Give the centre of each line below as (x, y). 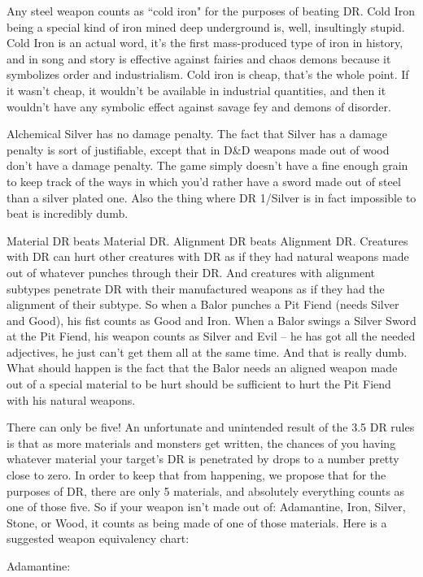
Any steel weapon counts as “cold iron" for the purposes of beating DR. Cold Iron (211, 11)
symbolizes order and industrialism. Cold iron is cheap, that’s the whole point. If (208, 74)
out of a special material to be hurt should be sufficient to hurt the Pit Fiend (199, 384)
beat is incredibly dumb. (68, 213)
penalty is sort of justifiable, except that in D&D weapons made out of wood (198, 149)
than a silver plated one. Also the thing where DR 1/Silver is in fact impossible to (211, 197)
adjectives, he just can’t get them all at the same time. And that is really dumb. (207, 351)
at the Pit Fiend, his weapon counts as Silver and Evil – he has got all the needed (211, 336)
